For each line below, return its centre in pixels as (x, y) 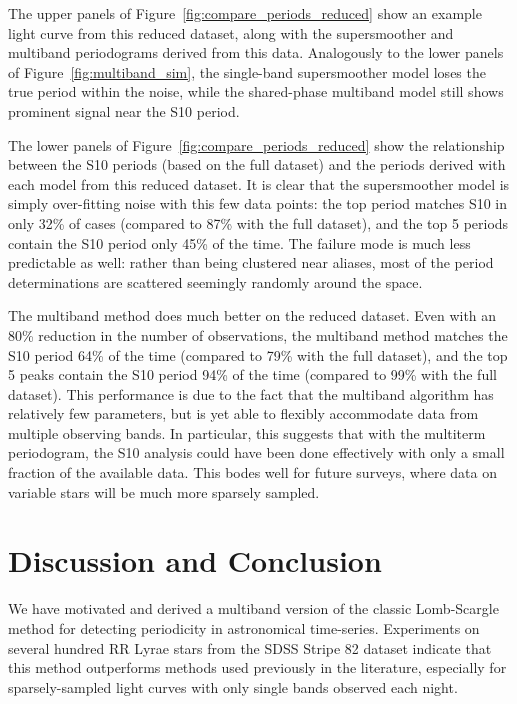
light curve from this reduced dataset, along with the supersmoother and (231, 32)
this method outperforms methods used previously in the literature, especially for (257, 667)
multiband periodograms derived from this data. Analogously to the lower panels (256, 52)
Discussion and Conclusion (195, 560)
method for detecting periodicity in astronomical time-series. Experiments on (244, 627)
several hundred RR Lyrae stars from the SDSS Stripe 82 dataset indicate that (250, 647)
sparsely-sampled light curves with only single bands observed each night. (233, 686)
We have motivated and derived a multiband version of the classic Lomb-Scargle (253, 608)
